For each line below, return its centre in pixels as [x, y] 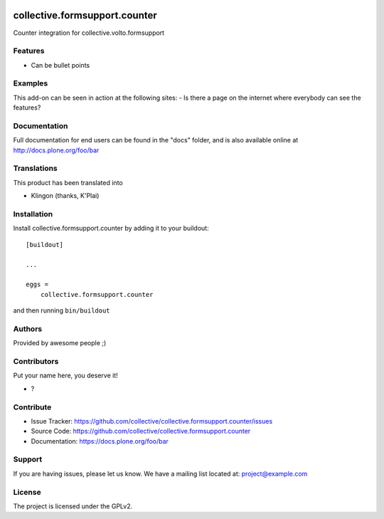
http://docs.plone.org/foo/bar [56, 150]
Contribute [32, 407]
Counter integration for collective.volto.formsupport [89, 33]
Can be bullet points [60, 65]
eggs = [37, 284]
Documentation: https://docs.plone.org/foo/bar [100, 441]
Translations [36, 169]
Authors [28, 329]
